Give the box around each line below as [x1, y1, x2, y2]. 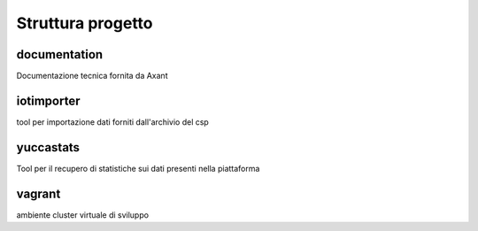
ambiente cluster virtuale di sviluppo [16, 209, 150, 220]
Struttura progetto [16, 13, 153, 33]
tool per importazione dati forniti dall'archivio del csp [16, 116, 210, 127]
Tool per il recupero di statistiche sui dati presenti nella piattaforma [16, 163, 260, 173]
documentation [16, 47, 104, 62]
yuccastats [16, 140, 80, 155]
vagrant [16, 186, 61, 201]
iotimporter [16, 93, 81, 108]
